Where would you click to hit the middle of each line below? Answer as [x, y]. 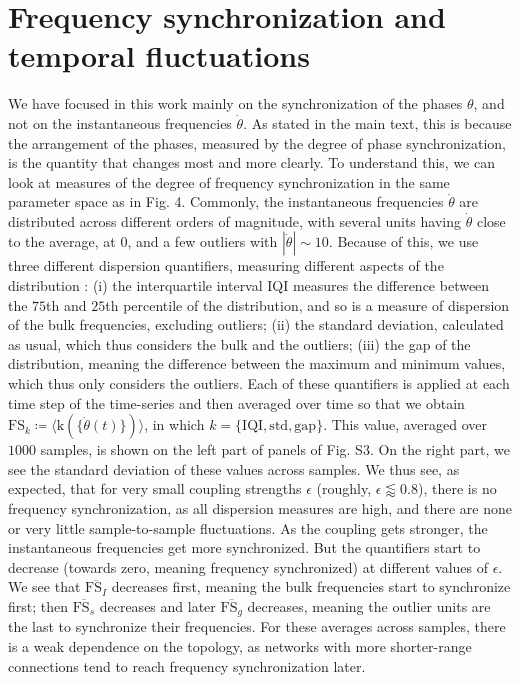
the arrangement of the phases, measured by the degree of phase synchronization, [257, 142]
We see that [44, 586]
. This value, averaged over [405, 424]
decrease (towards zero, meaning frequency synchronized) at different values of [248, 566]
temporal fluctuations [159, 55]
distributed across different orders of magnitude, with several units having [234, 220]
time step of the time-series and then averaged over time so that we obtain [236, 402]
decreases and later [157, 605]
